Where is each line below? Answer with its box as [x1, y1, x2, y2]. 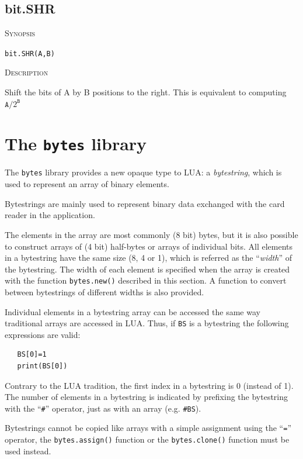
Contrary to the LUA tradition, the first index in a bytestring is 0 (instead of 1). [5, 379, 294, 391]
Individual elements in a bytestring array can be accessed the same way [5, 305, 260, 317]
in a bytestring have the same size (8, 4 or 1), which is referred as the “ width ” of [5, 251, 292, 264]
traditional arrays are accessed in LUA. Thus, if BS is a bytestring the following [5, 317, 289, 329]
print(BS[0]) [17, 361, 68, 370]
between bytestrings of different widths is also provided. [5, 285, 204, 298]
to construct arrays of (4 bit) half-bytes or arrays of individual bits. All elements [5, 240, 293, 252]
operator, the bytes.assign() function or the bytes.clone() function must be [5, 433, 290, 446]
